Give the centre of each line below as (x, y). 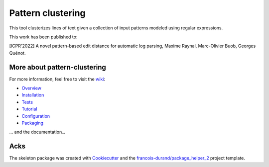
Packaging (33, 123)
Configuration (36, 116)
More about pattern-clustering (58, 67)
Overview (32, 88)
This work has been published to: (43, 37)
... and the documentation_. (37, 132)
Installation (33, 95)
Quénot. (17, 53)
